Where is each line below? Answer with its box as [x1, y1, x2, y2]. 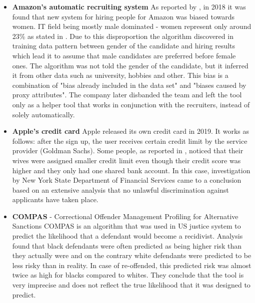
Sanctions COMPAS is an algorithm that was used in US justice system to [12, 221, 241, 231]
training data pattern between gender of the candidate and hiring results [12, 40, 235, 51]
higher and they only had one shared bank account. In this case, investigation [12, 165, 250, 175]
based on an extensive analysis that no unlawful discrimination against [12, 184, 229, 195]
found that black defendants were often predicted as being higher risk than [12, 240, 241, 251]
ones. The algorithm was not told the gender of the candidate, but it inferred [12, 60, 248, 70]
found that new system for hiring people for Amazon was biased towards [12, 11, 235, 21]
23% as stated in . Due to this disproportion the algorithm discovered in [12, 30, 233, 41]
